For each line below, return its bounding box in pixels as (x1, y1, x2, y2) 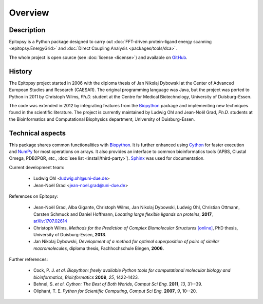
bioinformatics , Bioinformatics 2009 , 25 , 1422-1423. (33, 274, 139, 280)
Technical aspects (9, 129, 66, 137)
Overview (9, 7, 49, 18)
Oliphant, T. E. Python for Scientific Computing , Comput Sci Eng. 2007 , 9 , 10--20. (33, 288, 197, 294)
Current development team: (9, 164, 64, 170)
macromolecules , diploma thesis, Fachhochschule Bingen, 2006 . (33, 245, 164, 251)
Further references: (9, 256, 48, 263)
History (9, 67, 33, 76)
